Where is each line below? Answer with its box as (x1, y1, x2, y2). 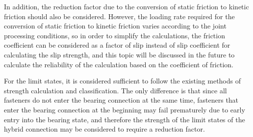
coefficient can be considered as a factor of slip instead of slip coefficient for (4, 40, 230, 50)
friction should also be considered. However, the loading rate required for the (4, 11, 235, 21)
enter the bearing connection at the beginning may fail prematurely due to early (4, 104, 245, 114)
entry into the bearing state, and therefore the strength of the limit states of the (4, 114, 245, 124)
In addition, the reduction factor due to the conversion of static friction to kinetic (4, 1, 249, 11)
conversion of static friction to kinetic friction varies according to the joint (4, 21, 227, 31)
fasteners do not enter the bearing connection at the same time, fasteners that (4, 95, 239, 105)
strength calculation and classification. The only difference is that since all (4, 85, 227, 95)
